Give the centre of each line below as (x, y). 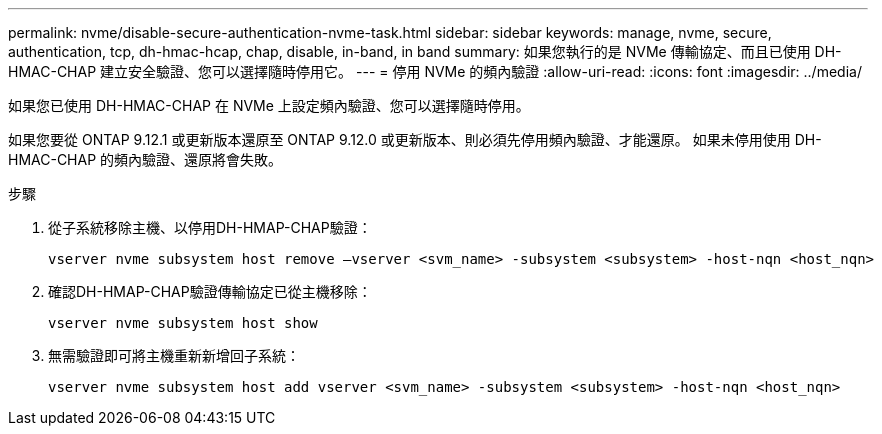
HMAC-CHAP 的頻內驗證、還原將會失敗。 (145, 159)
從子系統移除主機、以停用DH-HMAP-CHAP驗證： (210, 227)
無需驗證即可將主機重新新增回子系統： (174, 355)
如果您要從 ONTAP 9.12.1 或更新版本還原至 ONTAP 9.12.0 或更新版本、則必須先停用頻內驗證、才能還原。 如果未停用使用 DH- (415, 139)
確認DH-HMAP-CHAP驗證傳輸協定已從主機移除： (210, 291)
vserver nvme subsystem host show (183, 323)
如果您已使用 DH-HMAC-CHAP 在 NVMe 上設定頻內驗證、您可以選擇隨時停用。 (269, 105)
